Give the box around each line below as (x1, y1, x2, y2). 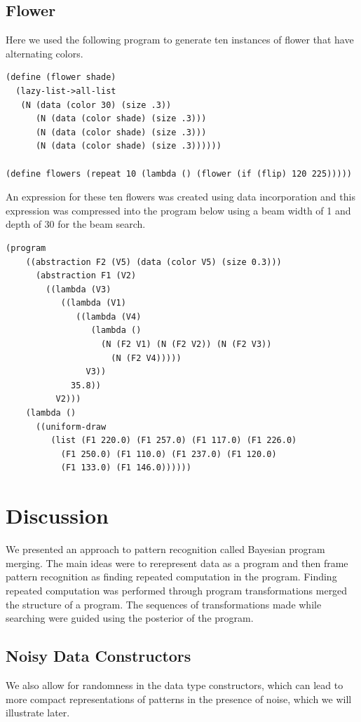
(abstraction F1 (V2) (35, 271, 137, 281)
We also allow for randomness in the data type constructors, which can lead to (6, 677, 343, 692)
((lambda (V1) (60, 298, 126, 308)
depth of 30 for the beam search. (6, 217, 146, 231)
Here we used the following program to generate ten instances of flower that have (6, 32, 354, 47)
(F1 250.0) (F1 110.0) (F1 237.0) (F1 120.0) (60, 449, 277, 459)
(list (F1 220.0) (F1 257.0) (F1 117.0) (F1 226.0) (50, 435, 297, 446)
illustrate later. (6, 705, 70, 720)
